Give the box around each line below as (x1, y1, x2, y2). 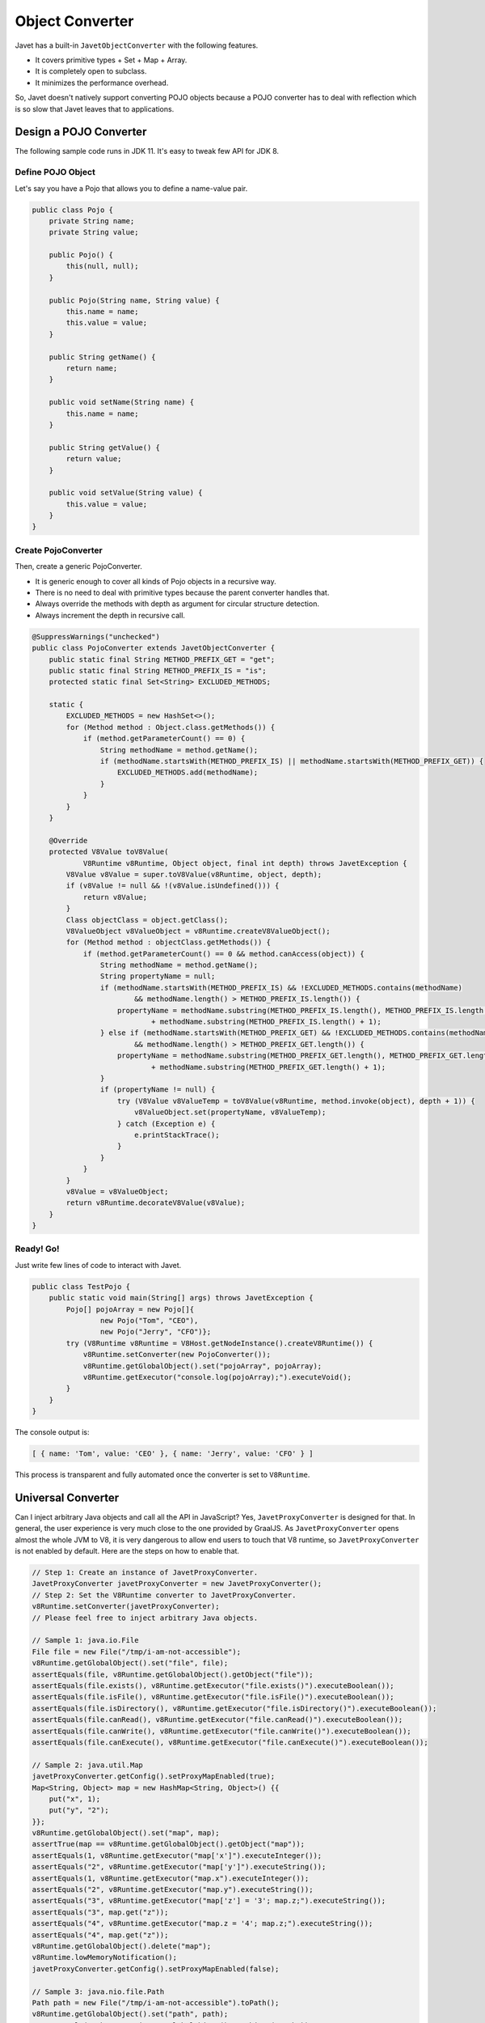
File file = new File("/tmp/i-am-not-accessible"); (32, 1647, 242, 1656)
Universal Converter (15, 1491, 120, 1504)
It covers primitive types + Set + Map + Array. (35, 55, 188, 65)
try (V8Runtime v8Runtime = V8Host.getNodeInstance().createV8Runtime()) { (65, 1338, 373, 1347)
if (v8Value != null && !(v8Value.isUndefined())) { (65, 881, 280, 890)
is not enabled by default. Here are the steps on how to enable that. (15, 1546, 240, 1556)
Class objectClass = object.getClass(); (65, 915, 229, 924)
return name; (65, 364, 118, 372)
